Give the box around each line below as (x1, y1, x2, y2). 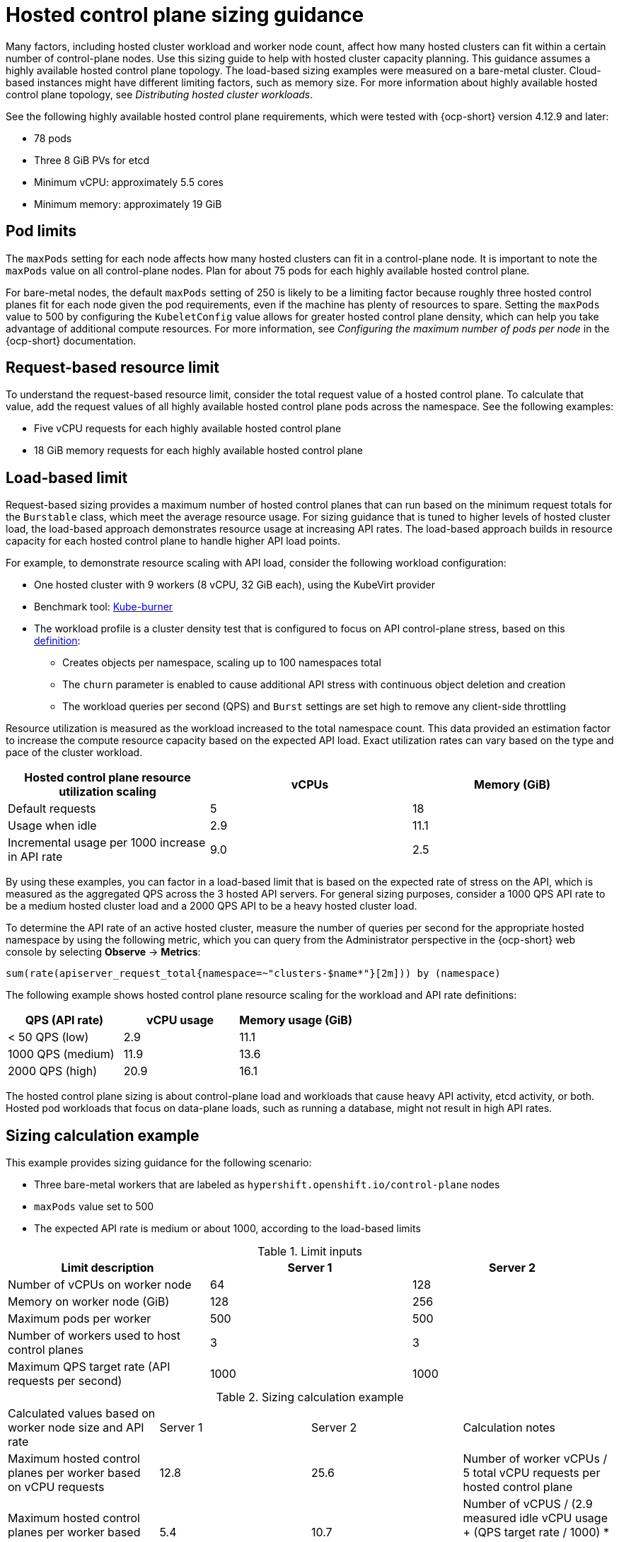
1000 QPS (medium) (8, 1047, 115, 1062)
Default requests (8, 801, 96, 816)
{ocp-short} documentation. (6, 334, 137, 347)
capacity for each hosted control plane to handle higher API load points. (6, 535, 340, 547)
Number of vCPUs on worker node (8, 1277, 192, 1292)
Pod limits (6, 222, 77, 240)
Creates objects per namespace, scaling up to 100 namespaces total (62, 656, 381, 669)
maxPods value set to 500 (34, 1200, 154, 1213)
